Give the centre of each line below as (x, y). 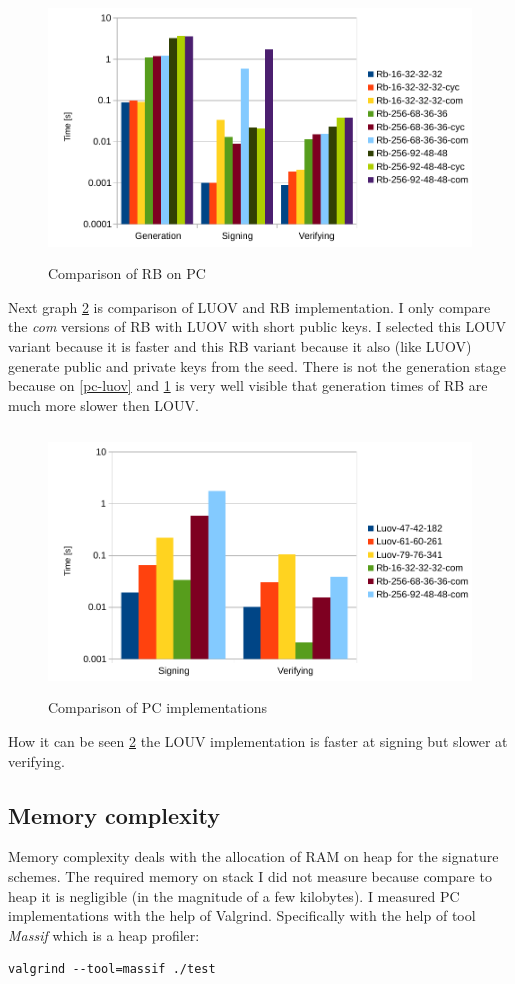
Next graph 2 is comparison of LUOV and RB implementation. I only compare (249, 306)
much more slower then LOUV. (103, 404)
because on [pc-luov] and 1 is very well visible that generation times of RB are (248, 385)
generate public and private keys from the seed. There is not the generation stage (257, 365)
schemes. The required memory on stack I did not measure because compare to (250, 876)
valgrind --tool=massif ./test (112, 969)
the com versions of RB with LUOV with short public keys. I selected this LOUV (257, 326)
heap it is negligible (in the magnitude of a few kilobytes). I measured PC (234, 895)
